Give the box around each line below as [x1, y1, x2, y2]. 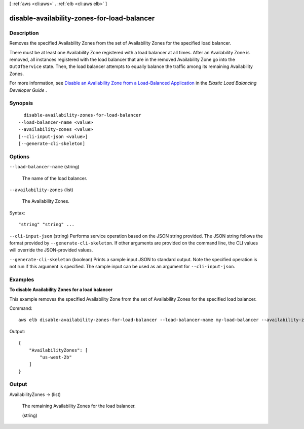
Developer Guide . [9, 87, 47, 93]
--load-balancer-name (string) [9, 164, 80, 170]
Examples [9, 276, 34, 283]
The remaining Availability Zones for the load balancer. [22, 403, 136, 409]
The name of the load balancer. [22, 175, 88, 181]
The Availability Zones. [22, 198, 69, 204]
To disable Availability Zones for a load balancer [9, 287, 113, 293]
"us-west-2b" [40, 354, 72, 360]
